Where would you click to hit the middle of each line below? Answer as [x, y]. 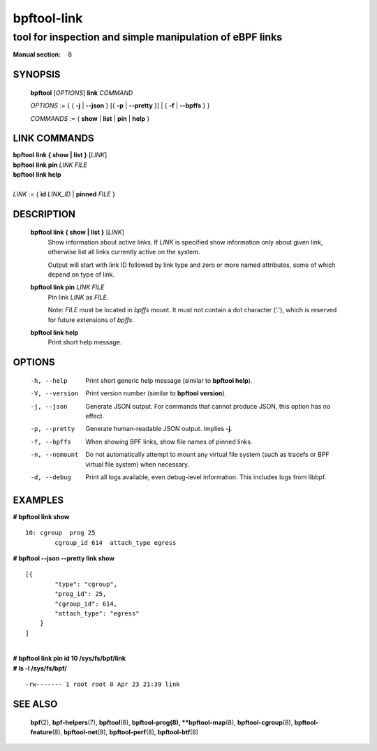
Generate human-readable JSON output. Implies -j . [159, 429]
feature [41, 732]
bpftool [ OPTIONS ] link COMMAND [82, 93]
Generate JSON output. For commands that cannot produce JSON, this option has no [208, 406]
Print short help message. [85, 342]
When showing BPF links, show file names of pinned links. [169, 442]
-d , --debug [51, 477]
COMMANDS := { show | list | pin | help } [90, 118]
